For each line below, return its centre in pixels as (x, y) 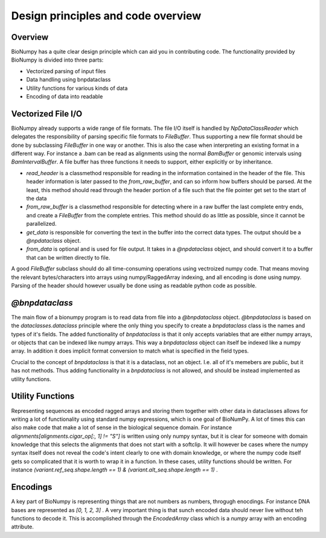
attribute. (23, 527)
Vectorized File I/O (47, 114)
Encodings (32, 487)
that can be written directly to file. (68, 257)
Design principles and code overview (106, 16)
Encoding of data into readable (65, 97)
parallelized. (41, 224)
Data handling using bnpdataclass (69, 80)
